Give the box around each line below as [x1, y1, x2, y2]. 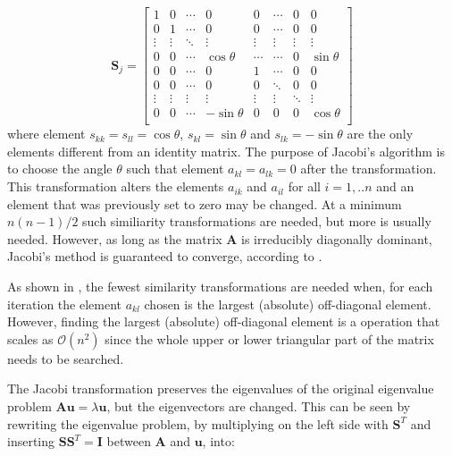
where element [7, 124, 86, 143]
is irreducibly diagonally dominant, [241, 229, 432, 248]
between [106, 432, 151, 451]
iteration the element [7, 294, 121, 313]
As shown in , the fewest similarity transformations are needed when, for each [7, 277, 433, 296]
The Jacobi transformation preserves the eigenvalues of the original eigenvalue [7, 379, 434, 398]
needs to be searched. [7, 349, 124, 367]
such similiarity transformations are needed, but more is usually [82, 212, 431, 231]
